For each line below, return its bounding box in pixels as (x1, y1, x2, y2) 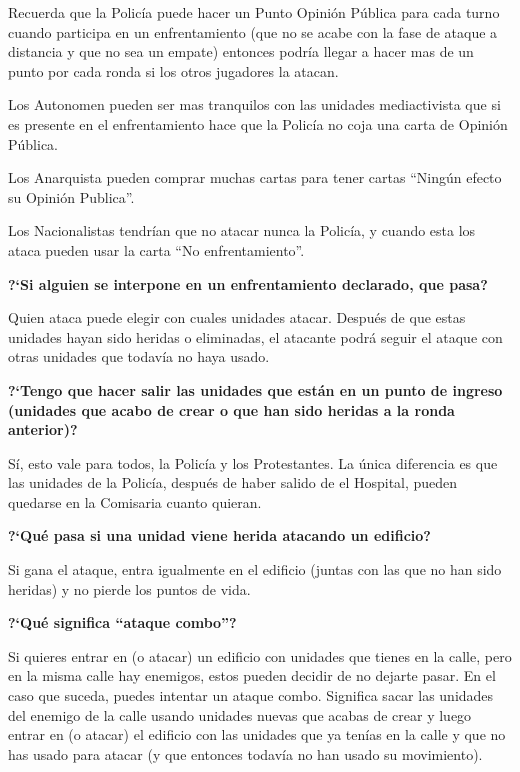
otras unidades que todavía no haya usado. (8, 346, 270, 367)
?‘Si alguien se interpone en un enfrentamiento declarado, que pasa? (8, 273, 488, 294)
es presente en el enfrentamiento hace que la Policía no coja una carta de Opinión (8, 113, 508, 134)
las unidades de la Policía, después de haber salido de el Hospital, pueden (8, 472, 458, 493)
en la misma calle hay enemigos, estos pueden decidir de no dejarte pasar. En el (8, 665, 496, 686)
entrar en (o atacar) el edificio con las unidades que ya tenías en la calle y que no (8, 724, 506, 745)
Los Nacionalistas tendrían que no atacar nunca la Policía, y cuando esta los (8, 220, 476, 241)
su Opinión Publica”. (8, 186, 135, 207)
